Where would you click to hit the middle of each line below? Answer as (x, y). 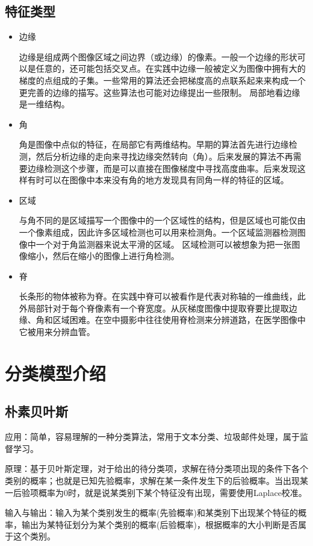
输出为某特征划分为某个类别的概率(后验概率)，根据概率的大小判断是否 (160, 524)
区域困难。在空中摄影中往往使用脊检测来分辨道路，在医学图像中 (179, 320)
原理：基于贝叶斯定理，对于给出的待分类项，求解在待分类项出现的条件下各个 (156, 469)
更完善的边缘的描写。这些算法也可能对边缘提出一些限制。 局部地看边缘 (160, 92)
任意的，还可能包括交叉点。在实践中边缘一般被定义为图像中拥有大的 (171, 68)
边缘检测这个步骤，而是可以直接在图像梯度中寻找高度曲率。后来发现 (162, 168)
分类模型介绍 (56, 373)
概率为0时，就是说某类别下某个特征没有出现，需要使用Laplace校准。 (172, 492)
